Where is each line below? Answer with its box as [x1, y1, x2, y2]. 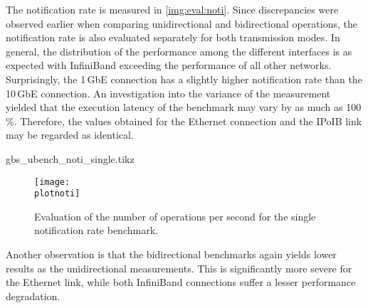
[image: [34, 176, 70, 187]
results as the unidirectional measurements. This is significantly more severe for [6, 260, 352, 275]
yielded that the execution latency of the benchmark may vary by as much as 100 [6, 100, 362, 115]
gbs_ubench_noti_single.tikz [6, 151, 135, 166]
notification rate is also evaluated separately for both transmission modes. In [6, 30, 340, 45]
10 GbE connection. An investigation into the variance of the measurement [6, 85, 331, 100]
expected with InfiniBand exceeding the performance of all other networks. [6, 58, 332, 73]
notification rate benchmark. [34, 223, 158, 238]
